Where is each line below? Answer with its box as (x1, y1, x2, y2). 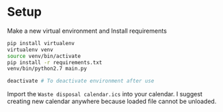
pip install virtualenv (7, 40, 75, 46)
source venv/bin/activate (7, 53, 81, 59)
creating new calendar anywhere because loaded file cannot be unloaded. (7, 97, 217, 106)
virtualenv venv (7, 46, 53, 53)
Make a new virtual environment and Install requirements (7, 27, 168, 35)
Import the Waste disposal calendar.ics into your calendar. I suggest (7, 90, 203, 98)
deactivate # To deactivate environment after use (7, 78, 155, 85)
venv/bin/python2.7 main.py (7, 66, 88, 72)
